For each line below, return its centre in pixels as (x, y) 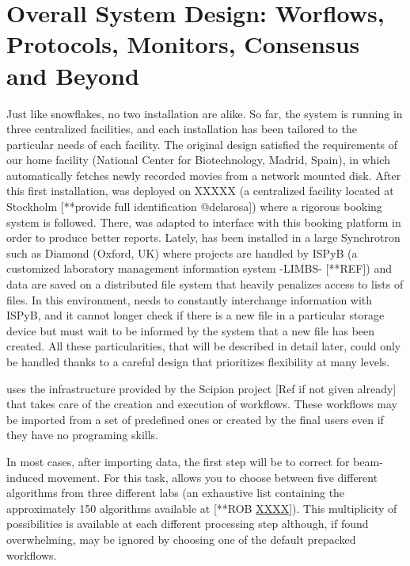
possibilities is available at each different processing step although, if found (188, 524)
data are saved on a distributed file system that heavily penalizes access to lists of (205, 284)
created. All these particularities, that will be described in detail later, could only (204, 346)
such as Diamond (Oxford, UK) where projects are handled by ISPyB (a (182, 252)
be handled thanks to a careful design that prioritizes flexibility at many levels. (198, 361)
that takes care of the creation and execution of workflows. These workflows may (202, 404)
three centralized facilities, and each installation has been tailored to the (182, 129)
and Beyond (73, 75)
